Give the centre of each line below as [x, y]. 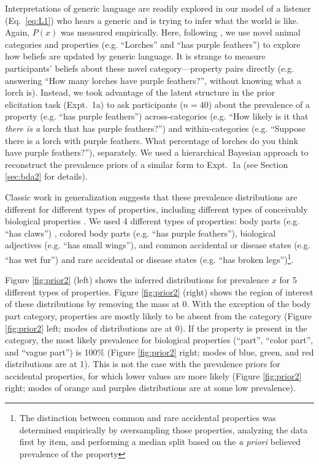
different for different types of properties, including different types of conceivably [156, 209]
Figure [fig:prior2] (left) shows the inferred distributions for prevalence [137, 280]
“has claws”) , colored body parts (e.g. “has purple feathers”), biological [140, 233]
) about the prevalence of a [259, 104]
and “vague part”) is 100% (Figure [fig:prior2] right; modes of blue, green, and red [159, 352]
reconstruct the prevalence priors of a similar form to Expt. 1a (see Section [147, 164]
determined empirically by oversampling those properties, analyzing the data [163, 429]
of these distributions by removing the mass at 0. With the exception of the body [158, 304]
